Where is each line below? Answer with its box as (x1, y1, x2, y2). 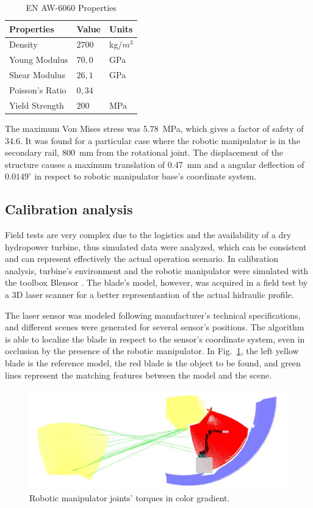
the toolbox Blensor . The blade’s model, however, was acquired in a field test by (5, 276, 308, 289)
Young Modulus (9, 53, 68, 66)
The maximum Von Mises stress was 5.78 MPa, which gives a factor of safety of (5, 122, 304, 134)
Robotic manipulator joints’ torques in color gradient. (29, 491, 230, 504)
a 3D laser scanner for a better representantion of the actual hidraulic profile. (5, 288, 294, 301)
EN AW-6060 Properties (26, 1, 117, 13)
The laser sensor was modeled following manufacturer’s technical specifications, (5, 308, 301, 321)
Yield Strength (9, 98, 64, 111)
